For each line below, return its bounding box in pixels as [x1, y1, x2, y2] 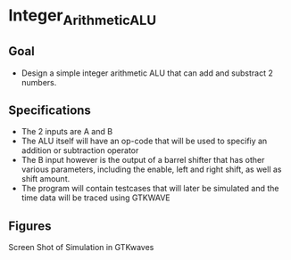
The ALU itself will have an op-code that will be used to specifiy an [21, 135, 268, 147]
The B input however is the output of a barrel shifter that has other [21, 155, 265, 166]
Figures [8, 218, 52, 233]
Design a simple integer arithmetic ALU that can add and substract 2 [21, 68, 273, 78]
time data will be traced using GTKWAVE [21, 192, 170, 203]
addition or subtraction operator [21, 145, 139, 156]
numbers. [21, 77, 57, 87]
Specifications [8, 102, 91, 118]
